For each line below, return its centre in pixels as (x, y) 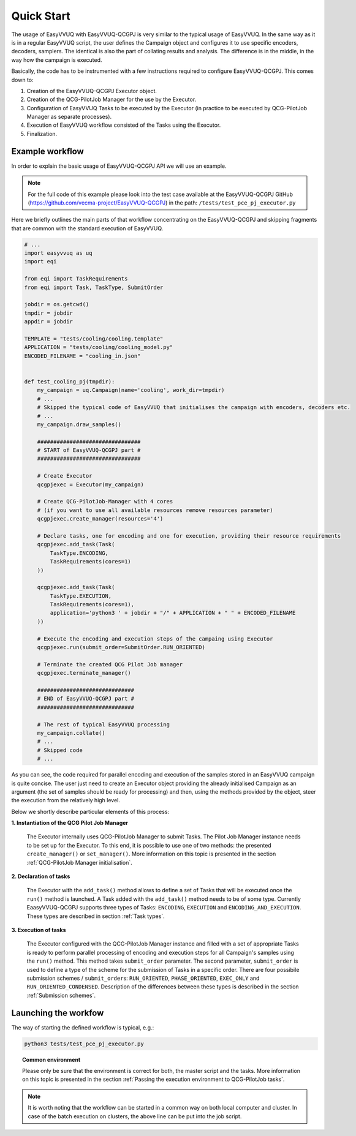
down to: (22, 80)
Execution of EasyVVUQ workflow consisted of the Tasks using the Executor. (124, 125)
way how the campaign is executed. (57, 60)
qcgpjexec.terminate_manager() (84, 673)
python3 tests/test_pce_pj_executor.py (84, 1044)
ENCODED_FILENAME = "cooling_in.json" (82, 356)
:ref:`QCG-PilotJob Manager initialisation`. (80, 862)
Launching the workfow (58, 1013)
